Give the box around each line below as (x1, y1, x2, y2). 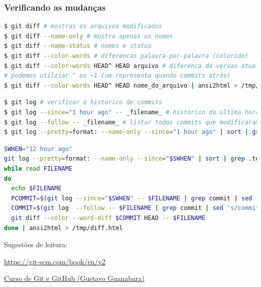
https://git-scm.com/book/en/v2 (4, 256, 105, 266)
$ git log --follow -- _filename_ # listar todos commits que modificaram (4, 118, 259, 126)
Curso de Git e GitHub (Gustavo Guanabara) (4, 273, 145, 283)
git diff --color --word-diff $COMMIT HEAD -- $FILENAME (11, 214, 205, 222)
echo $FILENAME (11, 185, 62, 192)
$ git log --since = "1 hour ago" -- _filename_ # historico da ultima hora (4, 108, 259, 116)
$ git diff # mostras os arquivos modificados (4, 23, 163, 30)
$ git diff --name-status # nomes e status (4, 42, 152, 50)
